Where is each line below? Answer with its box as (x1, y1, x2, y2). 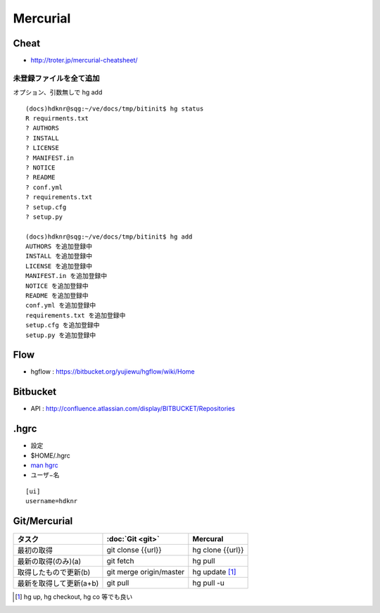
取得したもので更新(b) (17, 567, 91, 577)
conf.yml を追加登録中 (25, 301, 96, 310)
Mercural (192, 534, 224, 544)
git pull (106, 578, 129, 588)
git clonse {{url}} (106, 545, 162, 555)
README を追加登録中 (25, 292, 89, 300)
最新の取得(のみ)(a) (17, 557, 82, 567)
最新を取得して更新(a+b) (17, 579, 99, 588)
